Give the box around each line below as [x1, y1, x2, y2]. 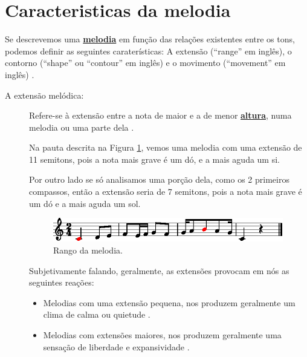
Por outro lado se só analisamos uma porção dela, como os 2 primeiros [29, 173, 289, 186]
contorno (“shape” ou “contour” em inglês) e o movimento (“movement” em [5, 56, 286, 69]
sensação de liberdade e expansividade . [43, 340, 190, 353]
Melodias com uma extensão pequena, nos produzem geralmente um [43, 296, 296, 309]
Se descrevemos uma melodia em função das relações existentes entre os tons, [5, 33, 295, 45]
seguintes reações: [29, 276, 94, 289]
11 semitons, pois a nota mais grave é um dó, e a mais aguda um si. [29, 152, 280, 165]
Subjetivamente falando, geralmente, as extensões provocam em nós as [29, 264, 289, 277]
